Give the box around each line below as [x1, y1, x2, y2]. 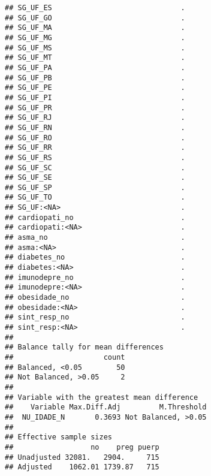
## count [5, 353, 125, 361]
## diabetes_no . [5, 253, 185, 262]
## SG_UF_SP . [5, 183, 185, 192]
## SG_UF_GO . [5, 13, 185, 22]
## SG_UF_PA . [5, 63, 185, 72]
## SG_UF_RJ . [5, 113, 185, 122]
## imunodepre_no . [5, 273, 185, 282]
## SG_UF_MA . [5, 23, 185, 32]
